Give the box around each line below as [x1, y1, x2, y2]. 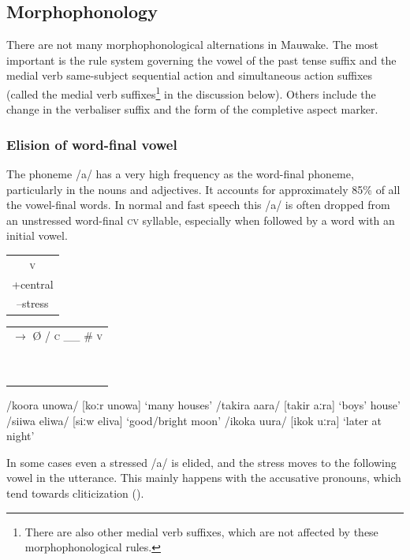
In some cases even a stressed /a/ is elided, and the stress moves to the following [6, 454, 397, 470]
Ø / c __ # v [32, 327, 103, 344]
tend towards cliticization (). [6, 485, 144, 502]
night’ [6, 427, 35, 444]
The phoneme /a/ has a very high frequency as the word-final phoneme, [6, 166, 354, 182]
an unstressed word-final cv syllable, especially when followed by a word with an [6, 211, 395, 228]
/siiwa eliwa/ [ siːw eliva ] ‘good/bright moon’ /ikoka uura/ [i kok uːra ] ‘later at [6, 412, 382, 428]
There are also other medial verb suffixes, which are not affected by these [24, 523, 378, 539]
